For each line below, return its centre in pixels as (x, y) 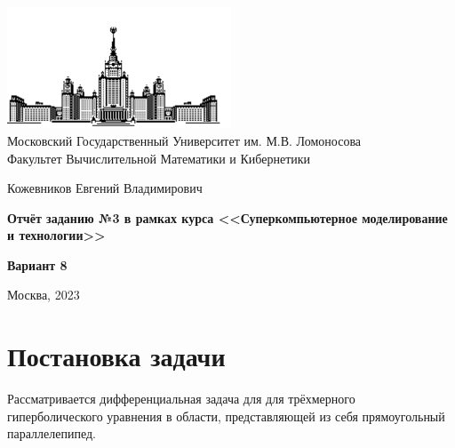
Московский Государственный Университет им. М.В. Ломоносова (184, 140)
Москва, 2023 (44, 295)
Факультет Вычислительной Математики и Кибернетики (159, 158)
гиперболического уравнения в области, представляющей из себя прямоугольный (226, 416)
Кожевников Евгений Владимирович (105, 188)
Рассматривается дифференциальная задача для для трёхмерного (181, 399)
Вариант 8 (37, 264)
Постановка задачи (116, 356)
